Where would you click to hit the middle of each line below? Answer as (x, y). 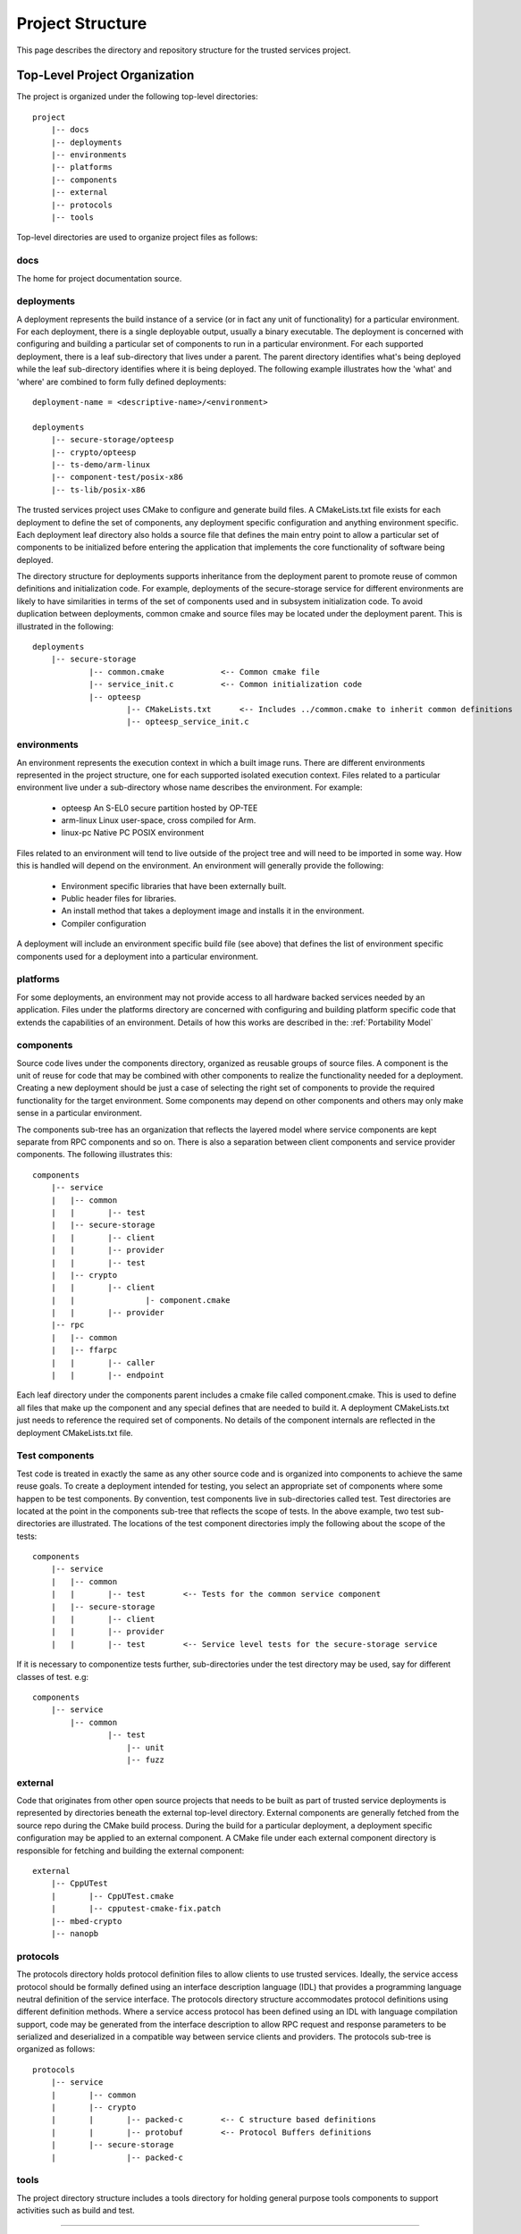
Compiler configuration (104, 923)
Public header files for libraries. (119, 899)
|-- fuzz (146, 1759)
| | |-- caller (103, 1362)
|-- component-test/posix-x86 (117, 477)
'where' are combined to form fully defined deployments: (122, 382)
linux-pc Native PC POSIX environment (133, 833)
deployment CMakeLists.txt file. (75, 1432)
